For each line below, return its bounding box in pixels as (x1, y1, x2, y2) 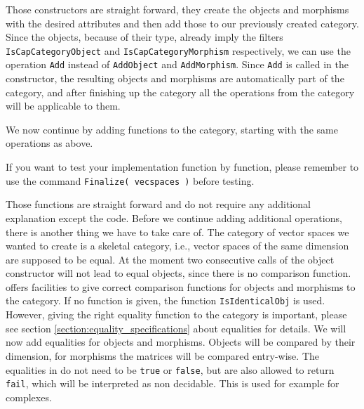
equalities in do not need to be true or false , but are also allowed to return (6, 362, 335, 377)
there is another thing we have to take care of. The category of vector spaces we (6, 224, 349, 239)
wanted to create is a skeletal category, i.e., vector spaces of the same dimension (6, 238, 349, 253)
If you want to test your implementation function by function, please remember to (6, 160, 359, 174)
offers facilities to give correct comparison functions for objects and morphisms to (6, 279, 356, 294)
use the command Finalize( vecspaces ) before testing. (6, 173, 255, 188)
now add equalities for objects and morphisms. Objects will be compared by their (6, 335, 356, 349)
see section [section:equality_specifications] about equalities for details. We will (6, 320, 346, 335)
